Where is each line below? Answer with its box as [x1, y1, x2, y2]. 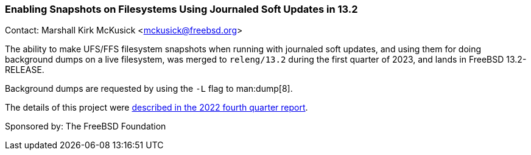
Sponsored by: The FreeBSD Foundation [5, 121, 166, 132]
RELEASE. [5, 64, 44, 75]
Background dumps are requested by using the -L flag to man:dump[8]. [5, 83, 293, 94]
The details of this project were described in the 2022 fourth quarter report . [5, 102, 308, 113]
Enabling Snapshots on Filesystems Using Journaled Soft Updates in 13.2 [5, 3, 358, 15]
